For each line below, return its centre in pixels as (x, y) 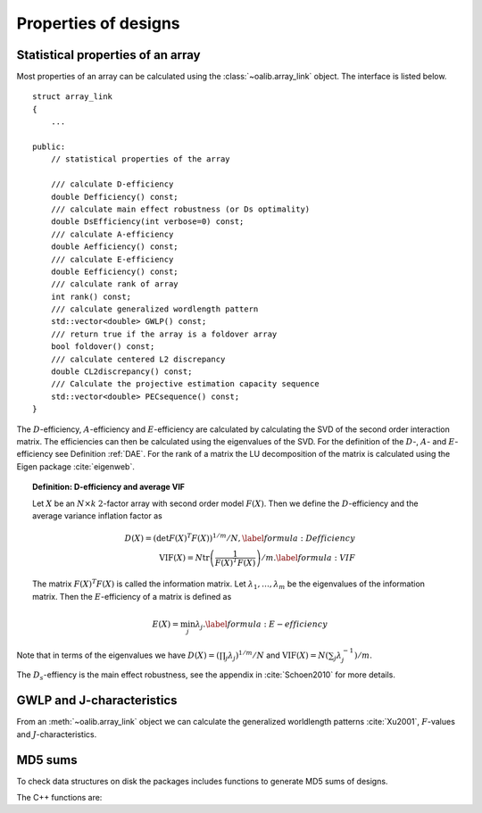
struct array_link (73, 97)
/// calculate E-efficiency (112, 259)
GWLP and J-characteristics (97, 701)
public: (49, 147)
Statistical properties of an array (108, 55)
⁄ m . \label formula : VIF (309, 557)
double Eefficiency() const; (114, 271)
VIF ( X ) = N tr (184, 557)
